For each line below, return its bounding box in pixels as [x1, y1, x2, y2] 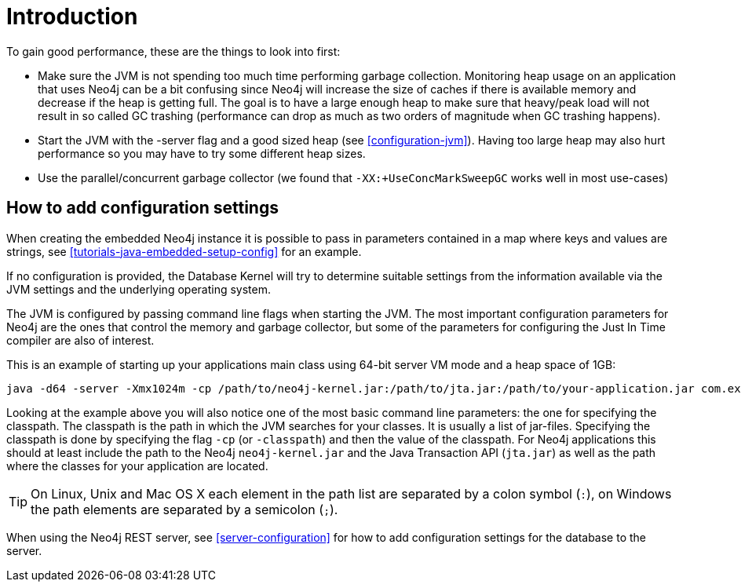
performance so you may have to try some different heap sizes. [38, 146, 366, 160]
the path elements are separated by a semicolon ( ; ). [31, 501, 338, 517]
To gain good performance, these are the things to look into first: [6, 44, 341, 58]
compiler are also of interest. [6, 333, 155, 347]
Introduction [6, 3, 138, 30]
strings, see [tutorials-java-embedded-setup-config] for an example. [6, 244, 362, 258]
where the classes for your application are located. [6, 458, 268, 473]
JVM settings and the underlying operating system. [6, 282, 271, 296]
